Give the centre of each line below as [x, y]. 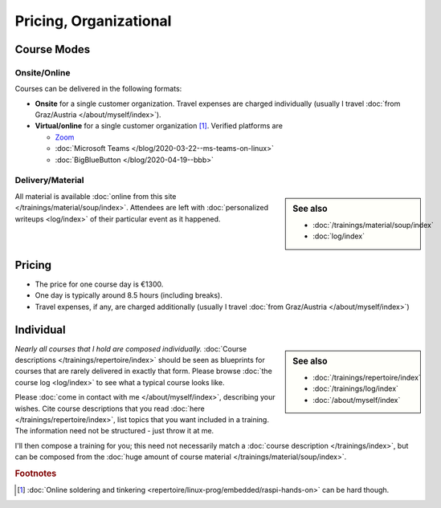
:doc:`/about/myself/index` [357, 400]
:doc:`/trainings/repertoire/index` [367, 377]
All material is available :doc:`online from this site [96, 196]
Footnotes [36, 473]
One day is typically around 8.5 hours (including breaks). [129, 295]
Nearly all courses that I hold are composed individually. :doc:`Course [131, 348]
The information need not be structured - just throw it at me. [114, 431]
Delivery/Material [49, 181]
